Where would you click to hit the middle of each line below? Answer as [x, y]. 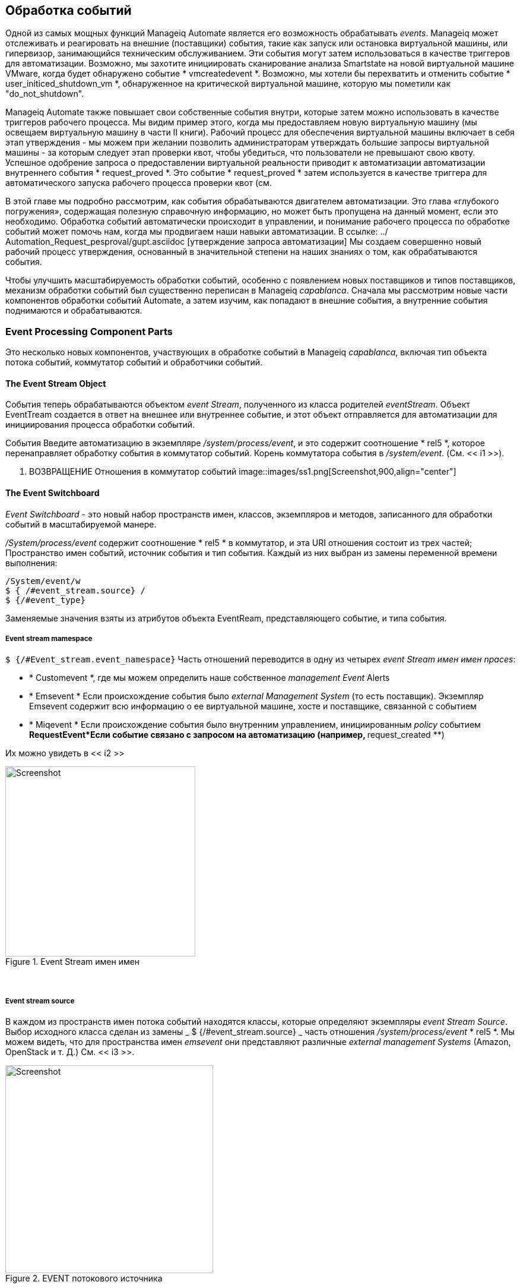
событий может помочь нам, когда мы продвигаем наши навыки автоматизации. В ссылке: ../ [197, 232]
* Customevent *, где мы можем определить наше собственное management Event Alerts [210, 678]
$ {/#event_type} [45, 600]
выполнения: [31, 563]
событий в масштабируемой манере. [81, 524]
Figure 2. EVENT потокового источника [84, 1278]
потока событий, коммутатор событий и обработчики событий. [134, 362]
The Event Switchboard [53, 493]
